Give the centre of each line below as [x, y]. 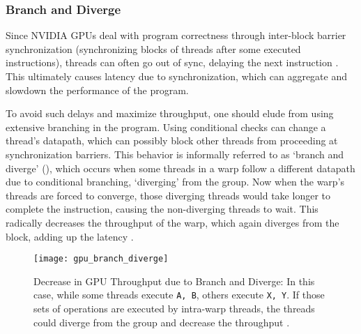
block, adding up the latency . [70, 236]
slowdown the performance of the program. [97, 90]
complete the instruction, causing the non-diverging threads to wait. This [162, 209]
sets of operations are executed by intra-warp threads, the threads [174, 309]
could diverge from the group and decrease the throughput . [162, 322]
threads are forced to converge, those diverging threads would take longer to [168, 195]
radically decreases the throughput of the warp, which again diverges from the [172, 222]
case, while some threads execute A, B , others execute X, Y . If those [179, 295]
